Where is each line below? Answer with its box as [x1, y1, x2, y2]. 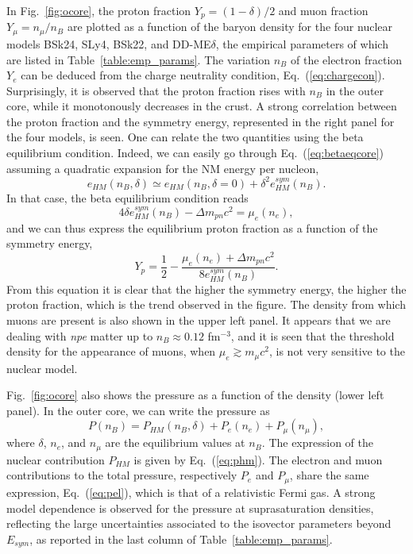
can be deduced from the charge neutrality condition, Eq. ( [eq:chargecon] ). [21, 67, 385, 83]
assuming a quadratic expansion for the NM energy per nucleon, [6, 160, 319, 176]
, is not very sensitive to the [268, 343, 405, 360]
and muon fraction [278, 2, 369, 18]
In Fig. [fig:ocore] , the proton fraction [6, 2, 191, 18]
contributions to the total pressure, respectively [6, 467, 237, 483]
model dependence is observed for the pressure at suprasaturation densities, [6, 499, 374, 516]
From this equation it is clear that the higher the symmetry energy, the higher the [6, 280, 407, 297]
